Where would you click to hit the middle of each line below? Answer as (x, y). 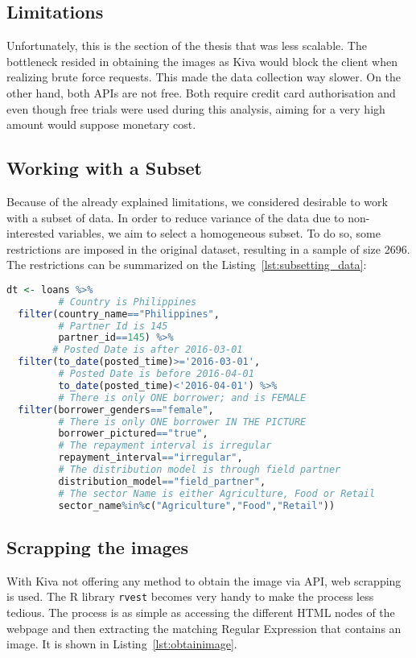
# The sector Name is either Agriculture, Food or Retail (217, 493)
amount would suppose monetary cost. (101, 124)
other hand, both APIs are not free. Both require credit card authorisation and (201, 92)
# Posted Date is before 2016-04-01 (156, 374)
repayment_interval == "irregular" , (150, 458)
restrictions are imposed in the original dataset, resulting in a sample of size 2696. (208, 248)
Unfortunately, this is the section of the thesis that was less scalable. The (187, 46)
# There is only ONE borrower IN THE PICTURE (182, 422)
